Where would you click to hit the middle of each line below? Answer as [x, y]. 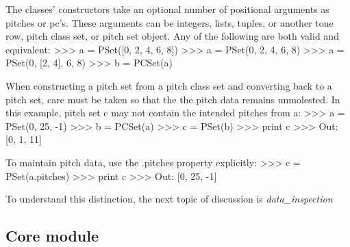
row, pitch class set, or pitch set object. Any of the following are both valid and [172, 36]
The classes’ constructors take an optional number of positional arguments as [167, 9]
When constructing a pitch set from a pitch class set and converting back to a [169, 85]
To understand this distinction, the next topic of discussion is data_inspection [169, 199]
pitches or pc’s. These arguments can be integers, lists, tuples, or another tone [170, 22]
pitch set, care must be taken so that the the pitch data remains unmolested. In [173, 99]
